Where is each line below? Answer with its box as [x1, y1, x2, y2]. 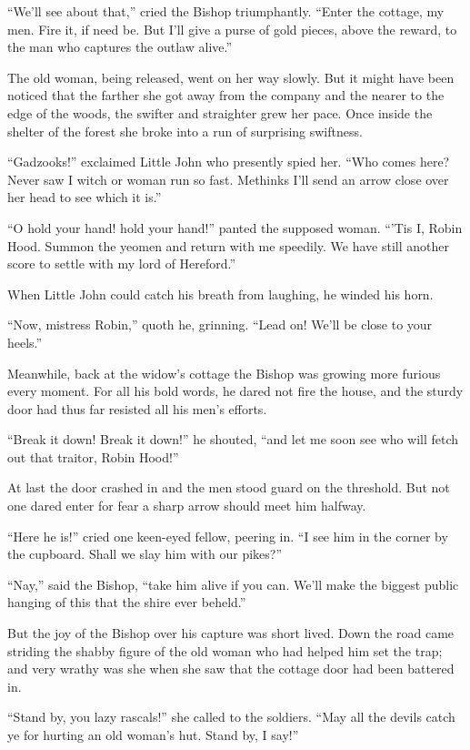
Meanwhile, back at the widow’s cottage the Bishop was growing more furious [7, 363, 441, 382]
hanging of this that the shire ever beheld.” [7, 593, 246, 612]
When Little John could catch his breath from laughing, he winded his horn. [7, 284, 434, 303]
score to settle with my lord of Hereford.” [7, 254, 236, 273]
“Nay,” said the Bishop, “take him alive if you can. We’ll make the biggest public [7, 574, 459, 593]
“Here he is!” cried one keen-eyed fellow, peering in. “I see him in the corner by [7, 526, 448, 545]
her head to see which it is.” [7, 187, 162, 207]
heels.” [7, 332, 43, 351]
